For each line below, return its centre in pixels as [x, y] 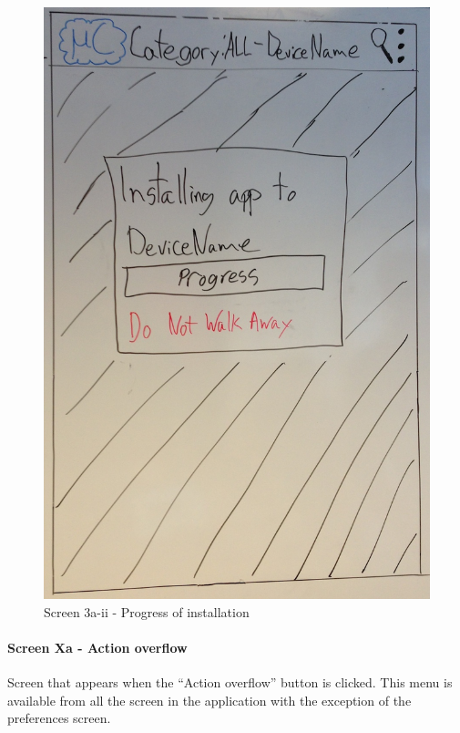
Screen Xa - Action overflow [97, 647]
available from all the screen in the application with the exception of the [210, 700]
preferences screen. [59, 718]
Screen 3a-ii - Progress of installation [147, 611]
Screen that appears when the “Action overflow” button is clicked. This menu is [230, 681]
